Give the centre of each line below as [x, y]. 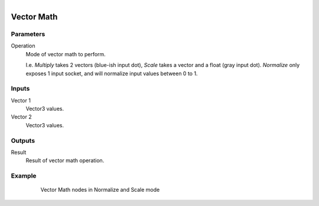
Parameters [28, 34]
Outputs [23, 140]
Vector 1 [21, 100]
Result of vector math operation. [65, 160]
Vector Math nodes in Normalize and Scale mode [100, 190]
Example [24, 176]
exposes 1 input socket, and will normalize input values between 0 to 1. [112, 73]
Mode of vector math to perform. [66, 54]
